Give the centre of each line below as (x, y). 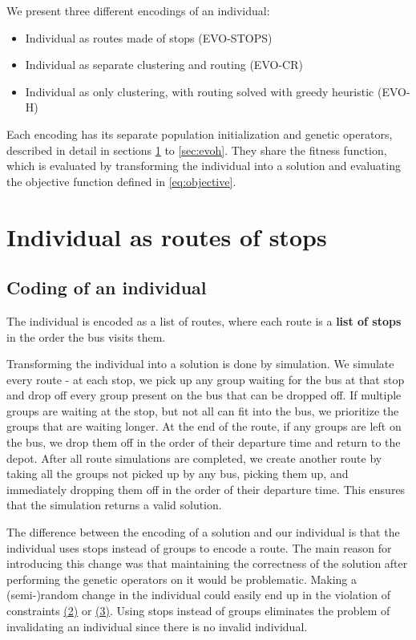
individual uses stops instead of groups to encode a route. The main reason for (199, 547)
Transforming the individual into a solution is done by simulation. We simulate (200, 364)
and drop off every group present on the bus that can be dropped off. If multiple (204, 395)
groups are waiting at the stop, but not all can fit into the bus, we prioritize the (203, 410)
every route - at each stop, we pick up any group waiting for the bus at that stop (206, 379)
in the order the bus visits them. (86, 336)
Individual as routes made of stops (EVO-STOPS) (149, 37)
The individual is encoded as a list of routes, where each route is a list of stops (204, 320)
